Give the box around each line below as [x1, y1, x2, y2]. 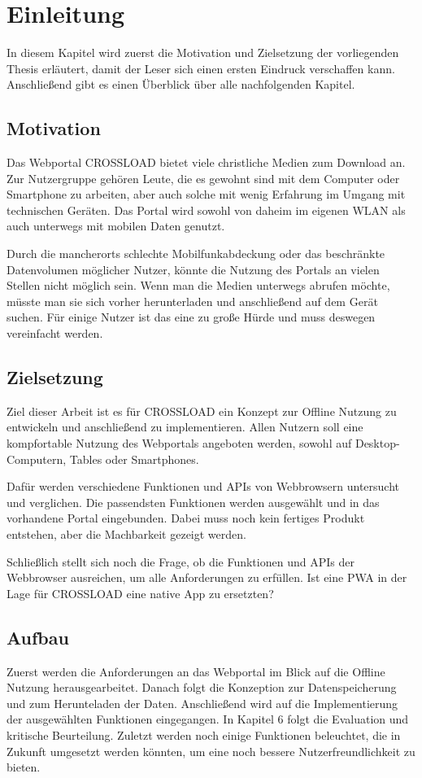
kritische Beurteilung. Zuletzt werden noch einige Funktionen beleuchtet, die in [7, 726, 401, 743]
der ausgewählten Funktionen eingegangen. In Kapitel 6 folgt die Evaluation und [7, 710, 409, 728]
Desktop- [355, 435, 400, 452]
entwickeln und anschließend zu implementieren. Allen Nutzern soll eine [7, 418, 363, 435]
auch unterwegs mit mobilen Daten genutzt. [7, 217, 225, 234]
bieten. [7, 758, 41, 776]
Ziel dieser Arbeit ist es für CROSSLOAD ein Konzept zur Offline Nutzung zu [7, 402, 397, 419]
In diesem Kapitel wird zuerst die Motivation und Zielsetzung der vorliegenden [7, 44, 399, 61]
